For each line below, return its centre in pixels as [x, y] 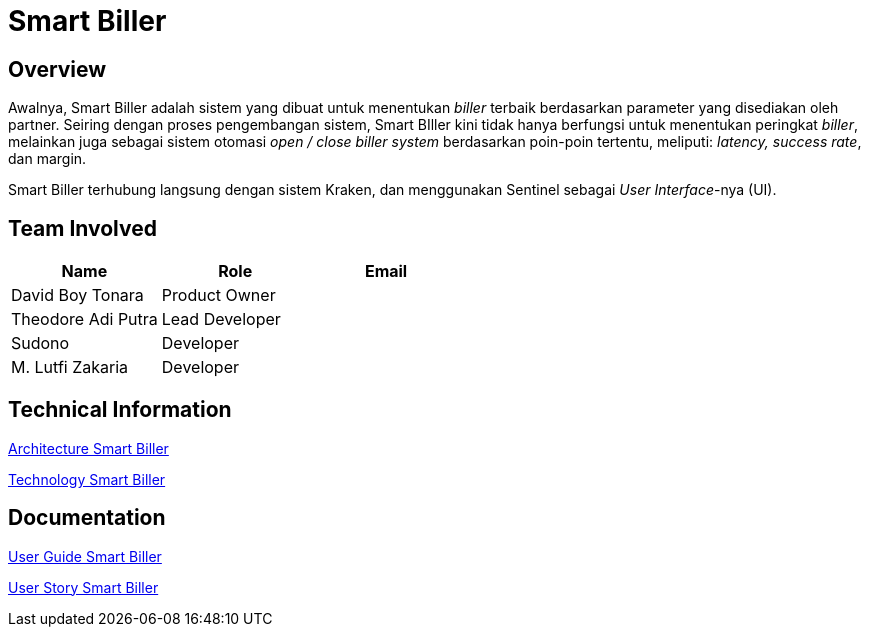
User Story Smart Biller [83, 587]
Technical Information [120, 410]
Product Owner [218, 295]
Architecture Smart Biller [88, 448]
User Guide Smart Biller [85, 556]
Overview [57, 69]
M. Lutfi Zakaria [70, 367]
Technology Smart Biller [87, 479]
